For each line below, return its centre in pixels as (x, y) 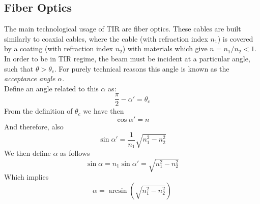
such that (19, 68)
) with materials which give (165, 48)
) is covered (235, 38)
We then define (27, 153)
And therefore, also (34, 127)
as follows (75, 153)
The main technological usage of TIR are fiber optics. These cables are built (123, 29)
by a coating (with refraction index (59, 48)
